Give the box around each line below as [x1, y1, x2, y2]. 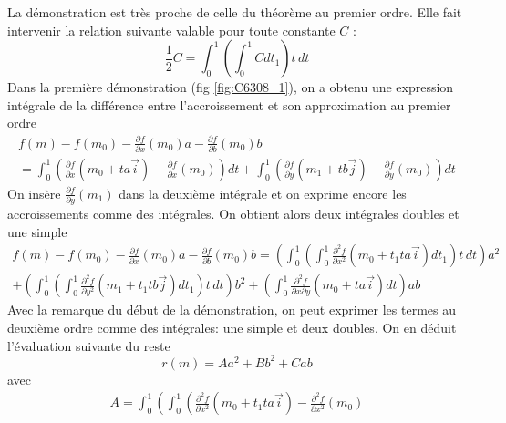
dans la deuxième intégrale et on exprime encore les [119, 183, 407, 202]
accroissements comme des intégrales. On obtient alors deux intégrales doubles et [7, 204, 460, 223]
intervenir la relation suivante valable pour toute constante [7, 20, 336, 39]
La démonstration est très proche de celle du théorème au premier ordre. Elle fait [7, 3, 462, 21]
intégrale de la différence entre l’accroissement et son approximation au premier [7, 95, 451, 114]
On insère [7, 183, 61, 202]
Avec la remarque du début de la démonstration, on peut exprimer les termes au [7, 300, 456, 319]
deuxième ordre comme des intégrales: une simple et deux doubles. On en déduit [7, 318, 457, 337]
